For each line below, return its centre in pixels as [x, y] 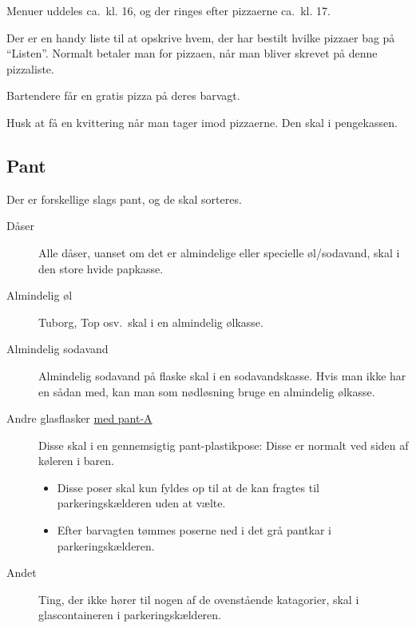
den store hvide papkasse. [101, 268]
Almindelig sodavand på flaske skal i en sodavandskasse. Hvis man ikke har [222, 375]
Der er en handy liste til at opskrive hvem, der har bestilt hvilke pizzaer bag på [201, 37]
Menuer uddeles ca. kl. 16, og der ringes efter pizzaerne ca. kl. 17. [168, 10]
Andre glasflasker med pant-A [79, 418]
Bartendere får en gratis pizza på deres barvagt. [123, 95]
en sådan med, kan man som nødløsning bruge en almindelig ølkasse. [207, 391]
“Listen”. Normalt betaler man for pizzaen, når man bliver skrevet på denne [192, 53]
